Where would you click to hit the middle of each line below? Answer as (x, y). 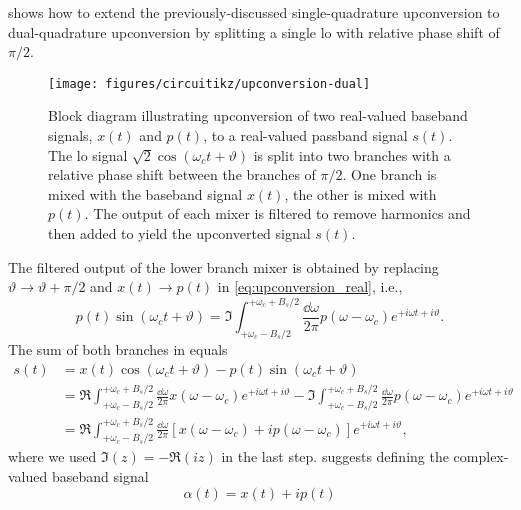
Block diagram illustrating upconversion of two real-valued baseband (258, 115)
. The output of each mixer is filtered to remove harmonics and (277, 213)
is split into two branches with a (352, 154)
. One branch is (389, 174)
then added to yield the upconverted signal (179, 233)
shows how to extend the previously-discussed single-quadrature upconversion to (254, 12)
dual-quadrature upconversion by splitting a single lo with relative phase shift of (254, 31)
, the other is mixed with (360, 193)
